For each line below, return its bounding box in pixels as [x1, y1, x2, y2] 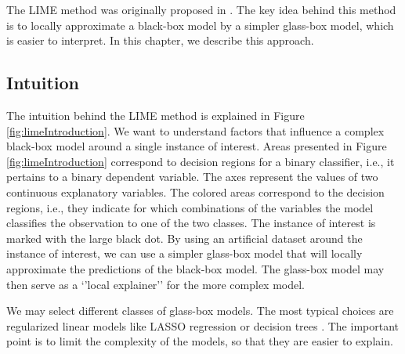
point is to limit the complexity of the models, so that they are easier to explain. [6, 333, 393, 349]
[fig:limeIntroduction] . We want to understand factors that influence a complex [6, 122, 385, 139]
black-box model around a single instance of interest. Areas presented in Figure [6, 138, 387, 154]
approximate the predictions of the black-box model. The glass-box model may [6, 260, 385, 276]
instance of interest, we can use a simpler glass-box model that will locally [6, 245, 363, 262]
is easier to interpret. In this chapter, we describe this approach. [6, 32, 314, 49]
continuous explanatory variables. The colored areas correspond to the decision [6, 183, 385, 200]
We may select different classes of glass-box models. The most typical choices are [6, 302, 394, 319]
